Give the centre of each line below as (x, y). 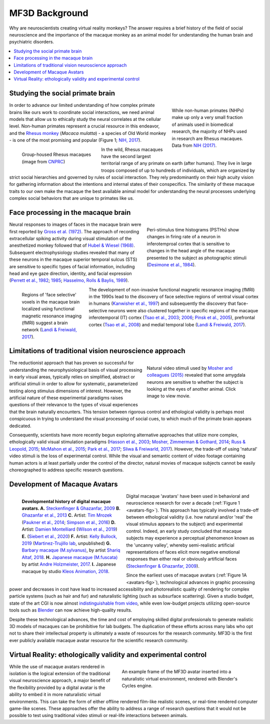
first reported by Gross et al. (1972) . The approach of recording (74, 231)
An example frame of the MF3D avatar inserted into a (176, 672)
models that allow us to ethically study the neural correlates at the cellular (85, 119)
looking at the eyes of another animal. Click (191, 389)
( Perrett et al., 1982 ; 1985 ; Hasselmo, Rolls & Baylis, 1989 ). (69, 280)
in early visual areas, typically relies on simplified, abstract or (72, 377)
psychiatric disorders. (32, 42)
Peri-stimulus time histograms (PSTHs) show (193, 229)
